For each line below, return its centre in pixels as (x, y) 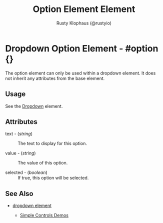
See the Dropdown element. (34, 106)
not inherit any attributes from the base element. (55, 78)
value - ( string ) (20, 153)
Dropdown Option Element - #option (82, 48)
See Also (19, 193)
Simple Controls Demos (44, 215)
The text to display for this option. (52, 143)
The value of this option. (43, 163)
